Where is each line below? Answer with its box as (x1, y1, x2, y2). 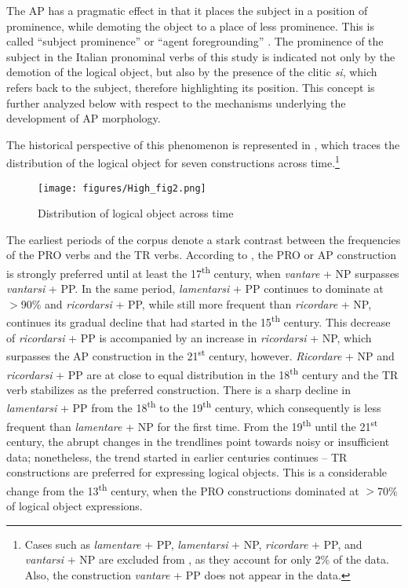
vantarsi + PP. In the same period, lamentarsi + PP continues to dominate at (6, 280, 384, 297)
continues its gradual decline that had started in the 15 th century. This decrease (6, 312, 391, 331)
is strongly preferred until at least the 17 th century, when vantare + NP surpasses (6, 263, 399, 281)
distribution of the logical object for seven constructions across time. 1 (6, 152, 340, 170)
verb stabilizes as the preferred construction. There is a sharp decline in (6, 381, 351, 397)
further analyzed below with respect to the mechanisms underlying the (6, 94, 346, 111)
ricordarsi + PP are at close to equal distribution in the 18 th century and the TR (6, 363, 399, 382)
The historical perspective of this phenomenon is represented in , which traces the (6, 136, 400, 152)
